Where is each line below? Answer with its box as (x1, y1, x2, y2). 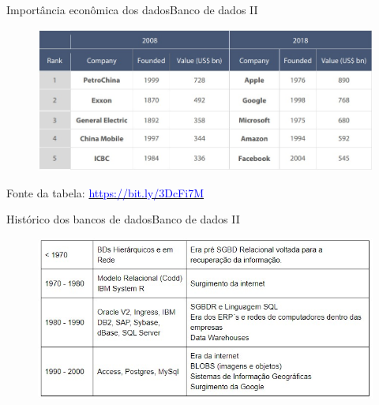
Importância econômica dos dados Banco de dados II (6, 2, 258, 17)
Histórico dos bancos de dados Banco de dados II (6, 211, 240, 227)
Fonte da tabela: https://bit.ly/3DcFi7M (6, 184, 204, 201)
